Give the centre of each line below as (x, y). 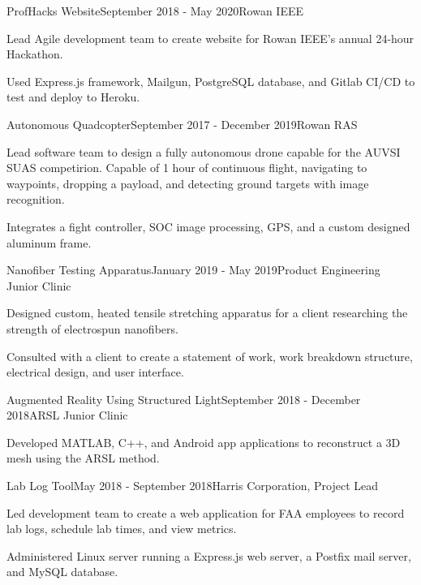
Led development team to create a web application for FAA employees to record (206, 512)
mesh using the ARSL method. (83, 458)
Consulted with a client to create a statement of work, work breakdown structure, (210, 356)
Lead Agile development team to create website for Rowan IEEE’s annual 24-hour (210, 38)
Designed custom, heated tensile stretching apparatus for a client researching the (207, 313)
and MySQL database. (62, 572)
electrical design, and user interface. (95, 372)
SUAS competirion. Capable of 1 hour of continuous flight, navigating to (187, 168)
